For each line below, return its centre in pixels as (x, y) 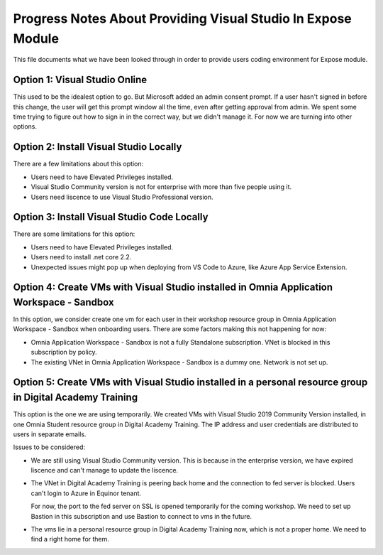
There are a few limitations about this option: (78, 164)
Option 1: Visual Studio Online (80, 80)
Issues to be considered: (49, 447)
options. (25, 126)
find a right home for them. (70, 539)
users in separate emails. (50, 434)
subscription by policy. (64, 352)
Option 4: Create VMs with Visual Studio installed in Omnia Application (173, 287)
